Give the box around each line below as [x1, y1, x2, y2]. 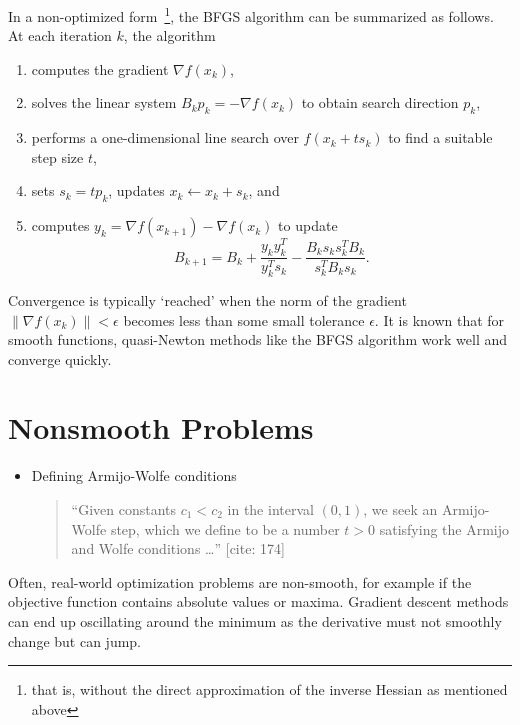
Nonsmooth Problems [8, 407, 314, 448]
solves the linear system [31, 92, 177, 113]
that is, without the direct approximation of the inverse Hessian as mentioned [31, 679, 508, 700]
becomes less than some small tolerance [123, 309, 365, 330]
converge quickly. [8, 348, 112, 369]
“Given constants [71, 499, 177, 520]
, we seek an [363, 499, 438, 520]
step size [31, 146, 84, 167]
